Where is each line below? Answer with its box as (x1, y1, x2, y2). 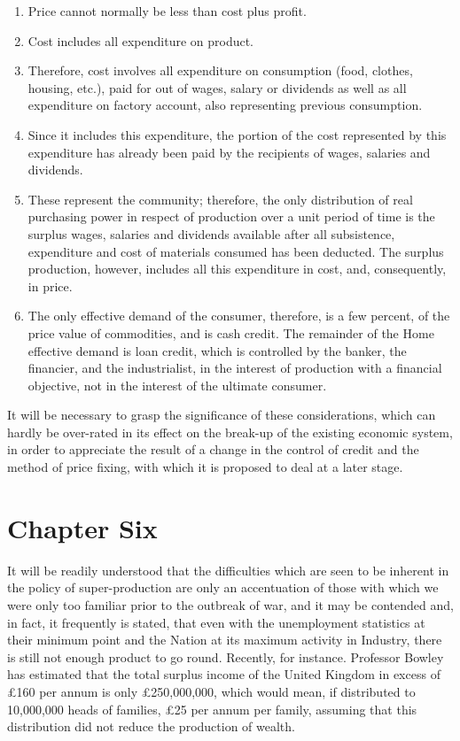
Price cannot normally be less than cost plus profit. (27, 2, 307, 19)
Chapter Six (7, 509, 158, 545)
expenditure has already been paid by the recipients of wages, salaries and (27, 143, 431, 161)
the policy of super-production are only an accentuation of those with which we (7, 578, 439, 597)
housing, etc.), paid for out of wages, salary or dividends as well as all (27, 78, 407, 96)
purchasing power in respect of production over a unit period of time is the (27, 207, 435, 226)
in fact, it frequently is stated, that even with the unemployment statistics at (7, 613, 425, 631)
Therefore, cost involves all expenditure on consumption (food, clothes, (27, 61, 413, 80)
